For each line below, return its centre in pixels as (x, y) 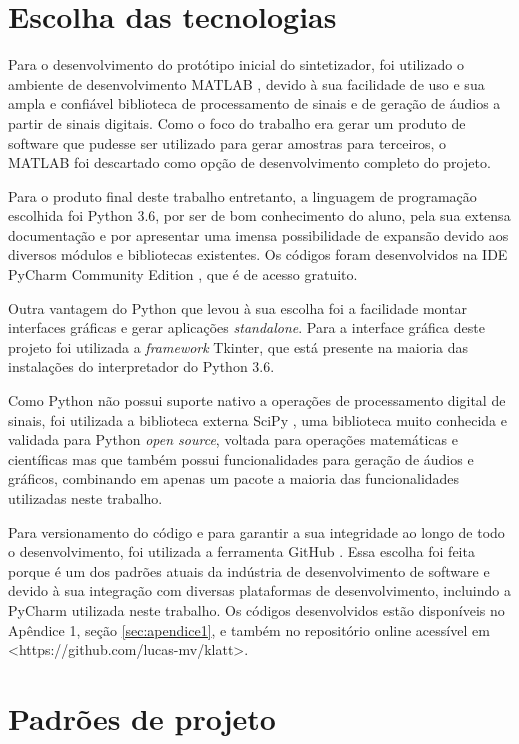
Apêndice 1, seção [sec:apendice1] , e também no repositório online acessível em (249, 629)
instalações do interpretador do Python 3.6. (141, 366)
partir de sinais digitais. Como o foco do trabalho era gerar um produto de (237, 122)
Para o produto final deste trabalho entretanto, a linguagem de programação (242, 195)
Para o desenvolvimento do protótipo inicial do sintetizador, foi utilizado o (236, 64)
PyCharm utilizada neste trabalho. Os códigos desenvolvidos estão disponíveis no (256, 609)
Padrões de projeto (142, 717)
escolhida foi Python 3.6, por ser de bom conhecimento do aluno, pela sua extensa (259, 215)
